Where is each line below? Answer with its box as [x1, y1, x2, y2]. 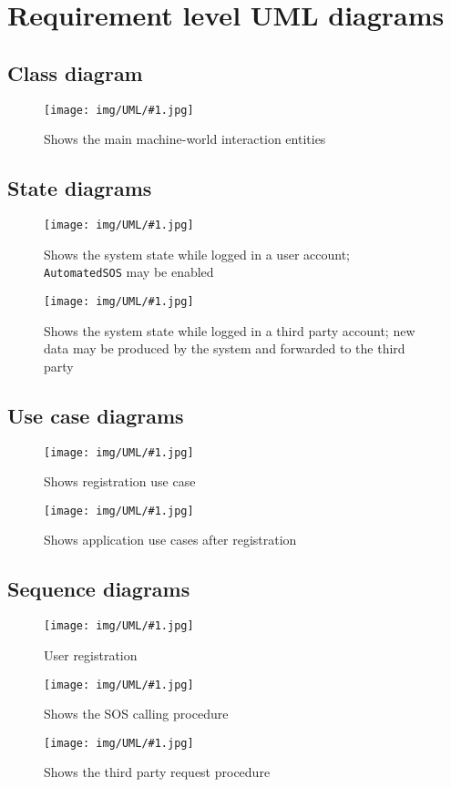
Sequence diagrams [7, 575, 190, 603]
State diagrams [7, 174, 152, 202]
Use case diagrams [7, 401, 184, 429]
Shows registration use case [44, 472, 196, 491]
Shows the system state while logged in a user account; [44, 244, 350, 263]
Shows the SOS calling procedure [44, 704, 229, 723]
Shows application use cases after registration [44, 530, 297, 549]
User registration [44, 645, 138, 664]
